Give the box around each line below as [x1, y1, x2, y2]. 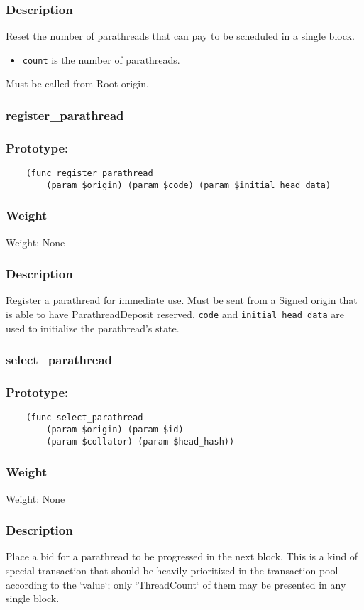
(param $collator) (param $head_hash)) [46, 436, 235, 447]
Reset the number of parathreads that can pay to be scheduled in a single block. [6, 28, 355, 43]
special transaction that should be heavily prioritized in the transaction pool [6, 562, 338, 577]
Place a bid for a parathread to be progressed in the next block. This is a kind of [6, 549, 358, 564]
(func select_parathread [26, 413, 143, 423]
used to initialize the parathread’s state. [6, 320, 180, 335]
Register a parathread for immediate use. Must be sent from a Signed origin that [6, 293, 358, 307]
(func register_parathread [26, 168, 153, 179]
